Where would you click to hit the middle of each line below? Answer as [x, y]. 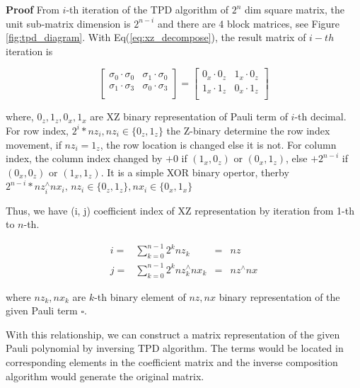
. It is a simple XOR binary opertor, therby [195, 172]
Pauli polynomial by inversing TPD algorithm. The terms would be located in [175, 348]
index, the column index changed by [84, 158]
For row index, [37, 130]
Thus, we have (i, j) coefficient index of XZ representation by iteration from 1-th [180, 210]
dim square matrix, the [294, 9]
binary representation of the [279, 296]
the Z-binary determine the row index [248, 130]
